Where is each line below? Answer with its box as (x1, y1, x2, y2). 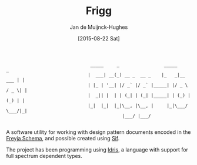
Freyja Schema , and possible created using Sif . (6, 134, 120, 142)
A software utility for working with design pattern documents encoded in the (6, 128, 191, 136)
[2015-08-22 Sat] (78, 35, 120, 42)
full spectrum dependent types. (6, 152, 82, 159)
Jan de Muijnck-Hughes (69, 23, 128, 31)
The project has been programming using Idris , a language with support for (6, 146, 188, 153)
